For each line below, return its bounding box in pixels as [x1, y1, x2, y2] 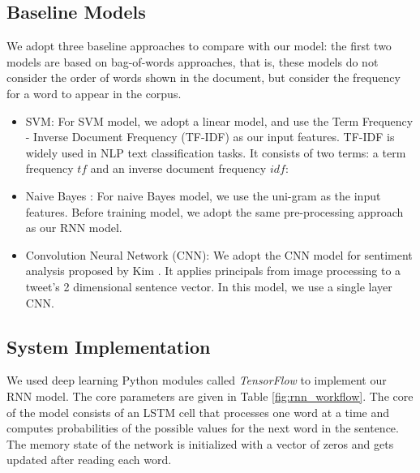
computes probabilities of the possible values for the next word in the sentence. [6, 419, 399, 436]
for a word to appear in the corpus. [6, 84, 182, 101]
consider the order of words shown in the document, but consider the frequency [6, 69, 401, 86]
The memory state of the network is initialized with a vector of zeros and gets [6, 435, 394, 452]
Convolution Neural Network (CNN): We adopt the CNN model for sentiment [25, 246, 413, 263]
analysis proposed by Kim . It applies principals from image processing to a [25, 262, 401, 279]
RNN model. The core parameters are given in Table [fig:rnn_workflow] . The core [6, 387, 414, 404]
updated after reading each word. [6, 451, 172, 468]
